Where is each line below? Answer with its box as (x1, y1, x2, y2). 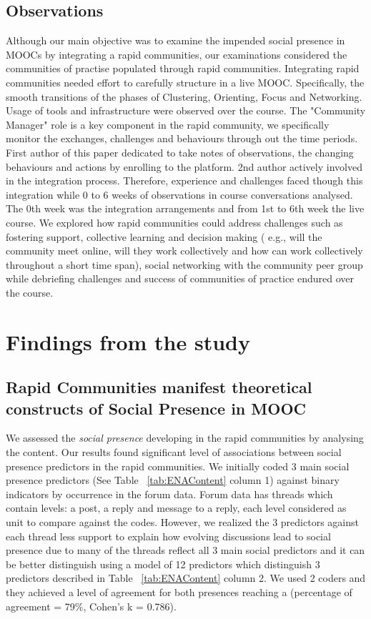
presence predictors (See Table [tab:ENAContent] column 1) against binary (6, 472, 340, 487)
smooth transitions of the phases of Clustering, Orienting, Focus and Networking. (6, 89, 362, 104)
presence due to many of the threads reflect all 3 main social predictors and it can (6, 543, 365, 558)
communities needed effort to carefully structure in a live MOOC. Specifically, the (6, 74, 365, 89)
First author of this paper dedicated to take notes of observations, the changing (6, 144, 354, 159)
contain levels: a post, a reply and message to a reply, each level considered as (6, 500, 347, 515)
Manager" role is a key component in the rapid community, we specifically (6, 117, 330, 132)
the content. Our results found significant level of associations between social (6, 445, 342, 460)
